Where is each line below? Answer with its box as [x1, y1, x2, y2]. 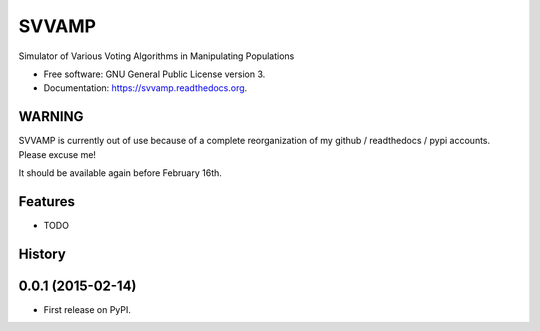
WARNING [18, 108, 84, 125]
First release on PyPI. [43, 303, 132, 315]
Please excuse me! [18, 148, 97, 160]
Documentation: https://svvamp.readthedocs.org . [43, 82, 248, 94]
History [18, 245, 67, 262]
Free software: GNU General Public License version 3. [43, 68, 266, 80]
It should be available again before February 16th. [18, 167, 222, 179]
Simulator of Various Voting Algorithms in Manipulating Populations [18, 50, 295, 62]
